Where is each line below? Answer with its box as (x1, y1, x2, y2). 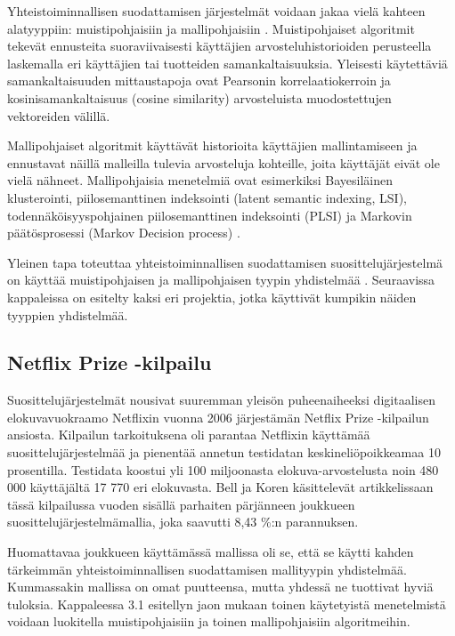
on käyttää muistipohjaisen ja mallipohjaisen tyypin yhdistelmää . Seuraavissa (7, 270, 435, 289)
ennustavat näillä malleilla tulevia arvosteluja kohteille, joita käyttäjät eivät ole (7, 153, 440, 172)
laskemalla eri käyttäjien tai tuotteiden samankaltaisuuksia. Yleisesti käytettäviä (7, 53, 448, 72)
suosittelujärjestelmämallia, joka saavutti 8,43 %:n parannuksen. (7, 512, 359, 531)
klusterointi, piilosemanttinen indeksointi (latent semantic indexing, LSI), (7, 188, 407, 206)
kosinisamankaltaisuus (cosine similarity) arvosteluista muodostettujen (7, 88, 392, 107)
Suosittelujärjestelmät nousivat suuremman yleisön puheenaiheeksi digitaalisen (7, 390, 435, 409)
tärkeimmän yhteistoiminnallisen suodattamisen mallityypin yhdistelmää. (7, 560, 407, 578)
